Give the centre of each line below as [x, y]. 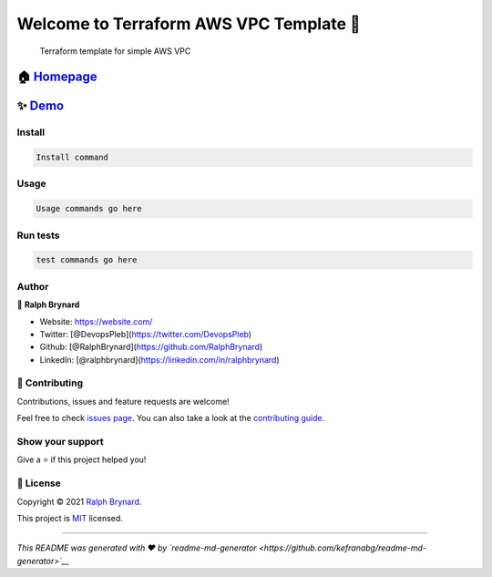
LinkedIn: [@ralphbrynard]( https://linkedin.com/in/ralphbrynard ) [159, 359]
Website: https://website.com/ [96, 321]
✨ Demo [40, 106]
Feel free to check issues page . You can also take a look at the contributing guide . [171, 418]
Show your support [60, 442]
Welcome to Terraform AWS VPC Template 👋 [189, 24]
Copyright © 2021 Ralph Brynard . [79, 501]
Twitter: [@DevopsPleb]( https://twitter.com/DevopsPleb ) [146, 334]
